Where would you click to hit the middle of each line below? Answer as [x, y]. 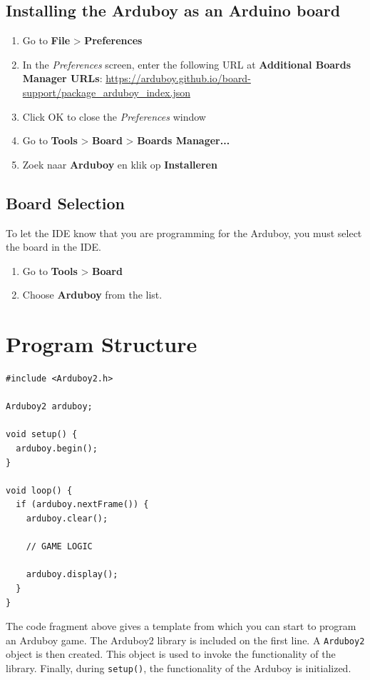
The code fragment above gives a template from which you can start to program [181, 626]
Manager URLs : [62, 78]
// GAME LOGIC [59, 547]
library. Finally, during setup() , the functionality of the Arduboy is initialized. [179, 668]
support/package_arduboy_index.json [106, 92]
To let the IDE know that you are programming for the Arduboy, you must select [184, 232]
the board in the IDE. [53, 247]
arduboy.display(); [72, 575]
